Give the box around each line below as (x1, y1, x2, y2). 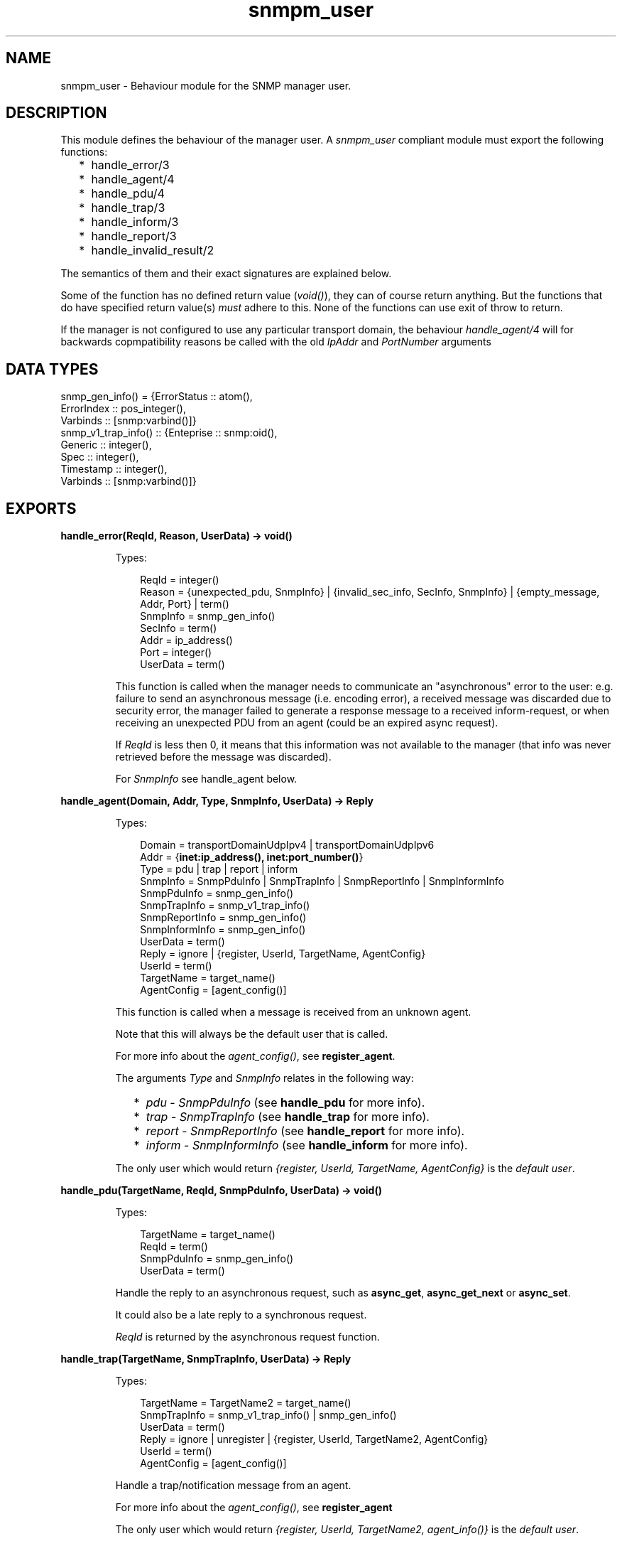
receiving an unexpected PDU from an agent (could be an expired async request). (115, 716, 498, 729)
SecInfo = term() (140, 622, 217, 635)
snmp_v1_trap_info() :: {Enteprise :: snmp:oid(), (60, 426, 278, 439)
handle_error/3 (91, 158, 170, 173)
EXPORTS (6, 499, 77, 517)
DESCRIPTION (6, 104, 107, 122)
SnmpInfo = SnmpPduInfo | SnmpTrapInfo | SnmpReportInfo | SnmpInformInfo (140, 875, 504, 888)
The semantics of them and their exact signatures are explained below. (60, 267, 392, 280)
